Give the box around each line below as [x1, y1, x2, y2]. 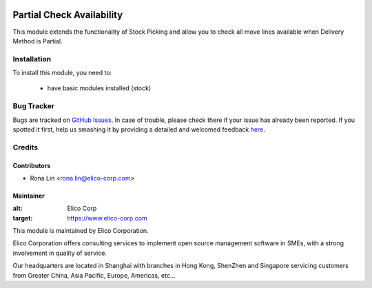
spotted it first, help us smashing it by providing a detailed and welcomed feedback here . [12, 125, 265, 134]
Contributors [12, 161, 51, 169]
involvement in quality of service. [12, 249, 107, 257]
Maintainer [12, 192, 45, 200]
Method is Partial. [12, 37, 63, 45]
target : [12, 214, 33, 222]
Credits [12, 142, 38, 152]
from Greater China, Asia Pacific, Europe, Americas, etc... [12, 271, 176, 279]
